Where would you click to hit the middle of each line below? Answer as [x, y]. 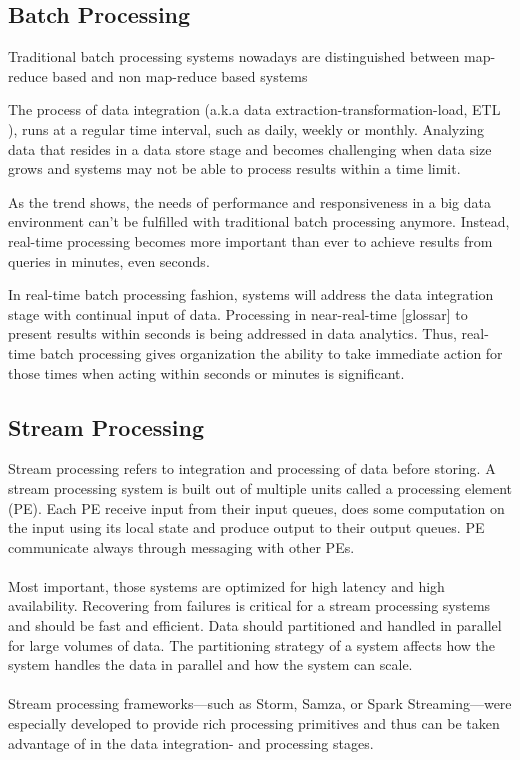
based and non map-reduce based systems [180, 75]
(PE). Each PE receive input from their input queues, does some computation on [256, 507]
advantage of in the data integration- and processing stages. [191, 742]
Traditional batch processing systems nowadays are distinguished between [234, 56]
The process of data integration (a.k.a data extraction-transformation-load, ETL [254, 109]
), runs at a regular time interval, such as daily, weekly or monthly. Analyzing [246, 128]
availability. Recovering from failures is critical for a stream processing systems [249, 605]
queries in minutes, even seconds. [109, 260]
